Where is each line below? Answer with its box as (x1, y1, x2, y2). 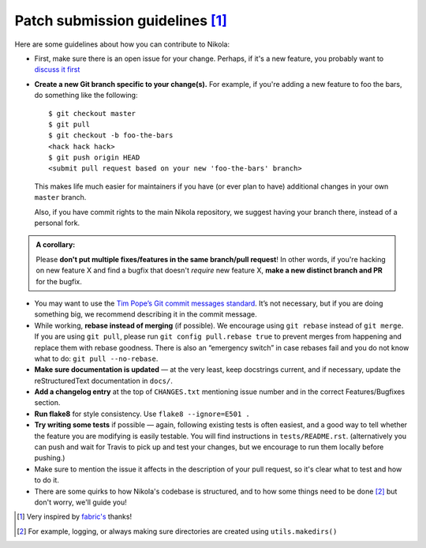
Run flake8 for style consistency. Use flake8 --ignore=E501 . (34, 409, 250, 419)
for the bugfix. (35, 276, 83, 286)
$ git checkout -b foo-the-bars (48, 131, 174, 140)
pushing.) (34, 453, 65, 463)
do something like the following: (34, 91, 138, 100)
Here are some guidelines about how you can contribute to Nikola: (14, 39, 230, 49)
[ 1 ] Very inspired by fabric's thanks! (17, 512, 133, 521)
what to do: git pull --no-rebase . (34, 354, 159, 363)
